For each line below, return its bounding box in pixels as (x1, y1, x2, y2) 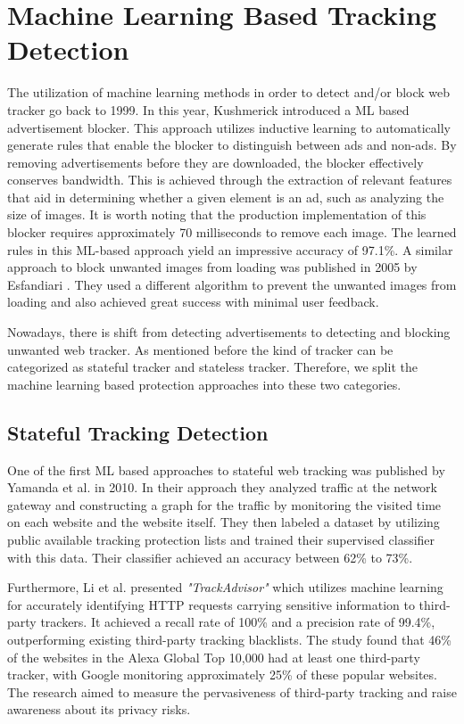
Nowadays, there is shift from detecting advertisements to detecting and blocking (7, 323, 451, 341)
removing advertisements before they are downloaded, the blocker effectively (7, 152, 424, 171)
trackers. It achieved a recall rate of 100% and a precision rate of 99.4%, (40, 613, 435, 631)
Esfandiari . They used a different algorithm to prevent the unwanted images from (7, 275, 457, 293)
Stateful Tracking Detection (7, 418, 269, 446)
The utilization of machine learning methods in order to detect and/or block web (7, 83, 451, 102)
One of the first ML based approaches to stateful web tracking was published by (7, 460, 445, 479)
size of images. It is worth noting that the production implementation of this (7, 205, 427, 224)
